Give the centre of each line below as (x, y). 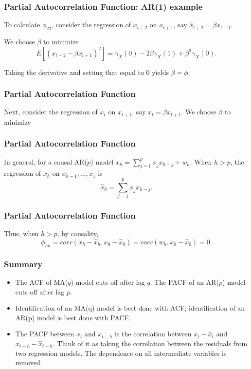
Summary (23, 264)
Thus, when (21, 233)
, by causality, (78, 233)
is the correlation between (153, 334)
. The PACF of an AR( (185, 282)
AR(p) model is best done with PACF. (73, 317)
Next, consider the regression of (51, 112)
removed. (29, 362)
